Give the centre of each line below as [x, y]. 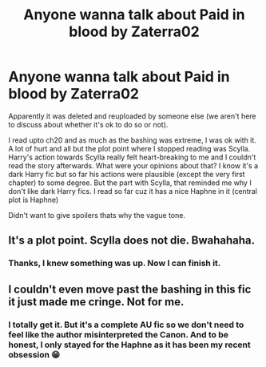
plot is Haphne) [34, 200]
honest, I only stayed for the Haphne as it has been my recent [130, 345]
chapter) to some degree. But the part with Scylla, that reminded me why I [130, 183]
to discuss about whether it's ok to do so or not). [88, 124]
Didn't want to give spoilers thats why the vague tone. [97, 215]
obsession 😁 [34, 354]
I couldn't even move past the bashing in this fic [130, 289]
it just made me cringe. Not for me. [96, 302]
